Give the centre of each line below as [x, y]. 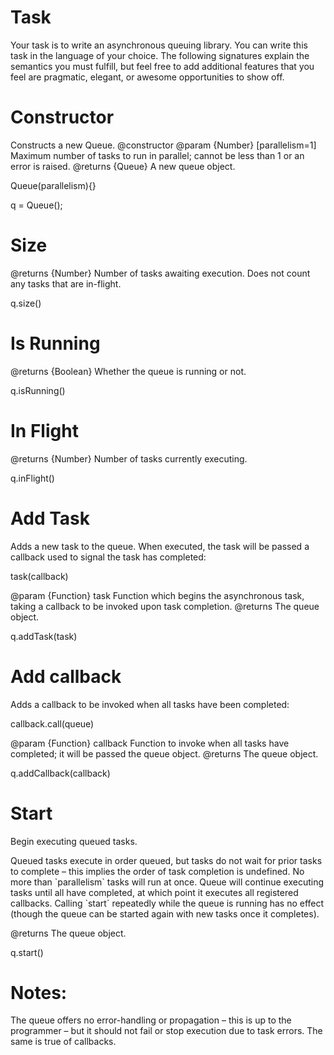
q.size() [26, 303]
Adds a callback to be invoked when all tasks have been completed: [150, 704]
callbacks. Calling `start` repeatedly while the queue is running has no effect [167, 903]
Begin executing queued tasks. [74, 841]
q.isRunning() [38, 390]
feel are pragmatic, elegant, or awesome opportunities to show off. [147, 77]
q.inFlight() [32, 478]
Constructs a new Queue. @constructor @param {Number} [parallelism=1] [163, 145]
